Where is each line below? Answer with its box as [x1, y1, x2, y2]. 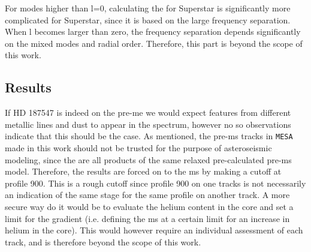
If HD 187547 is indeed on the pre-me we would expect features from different [5, 106, 291, 119]
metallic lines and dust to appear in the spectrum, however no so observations [5, 118, 291, 130]
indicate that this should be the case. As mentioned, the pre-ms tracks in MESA [5, 130, 293, 142]
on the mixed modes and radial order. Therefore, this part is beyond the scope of [5, 37, 303, 49]
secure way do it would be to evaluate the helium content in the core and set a [5, 200, 294, 212]
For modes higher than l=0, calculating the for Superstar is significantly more [5, 2, 291, 14]
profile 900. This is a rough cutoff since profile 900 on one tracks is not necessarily [5, 176, 306, 189]
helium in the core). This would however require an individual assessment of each [5, 224, 303, 236]
